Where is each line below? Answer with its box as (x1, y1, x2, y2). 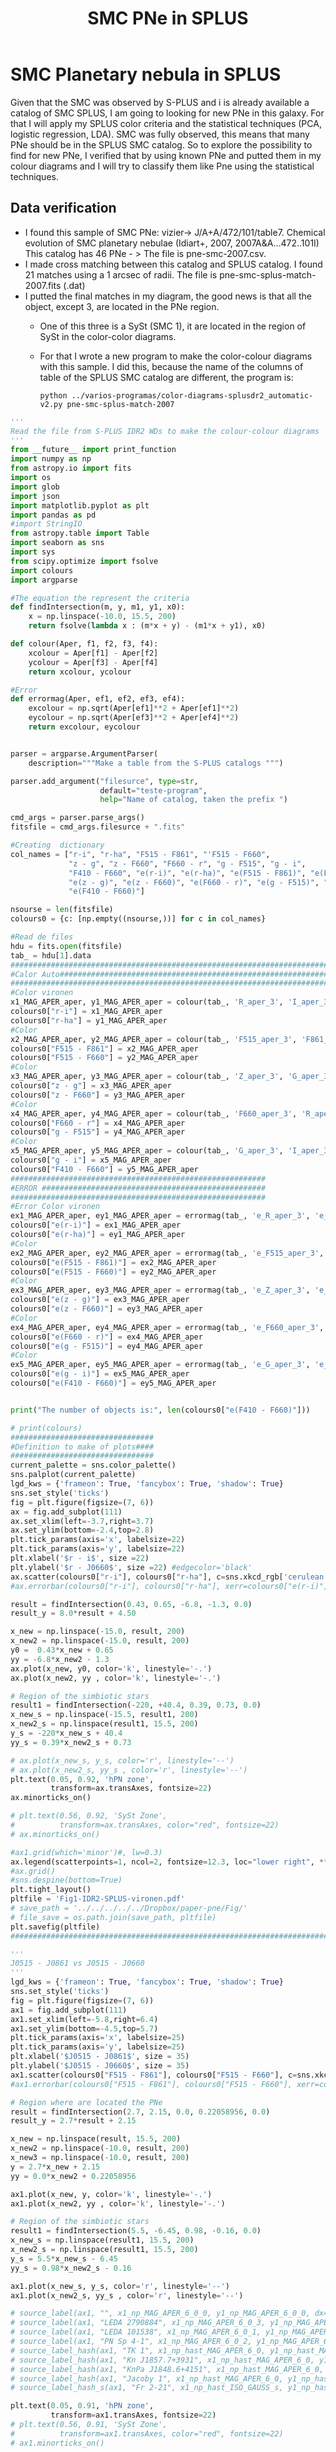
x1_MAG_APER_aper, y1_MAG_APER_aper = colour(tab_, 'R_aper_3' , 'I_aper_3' (10, 997, 333, 1007)
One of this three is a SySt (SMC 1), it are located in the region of (39, 320, 307, 332)
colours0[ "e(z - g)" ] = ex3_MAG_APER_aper (10, 1295, 190, 1305)
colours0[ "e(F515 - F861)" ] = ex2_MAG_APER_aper (10, 1257, 217, 1267)
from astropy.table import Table (10, 528, 150, 539)
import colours (10, 565, 74, 576)
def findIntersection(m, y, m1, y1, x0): (10, 602, 186, 612)
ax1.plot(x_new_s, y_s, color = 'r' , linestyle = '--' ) (10, 2281, 230, 2291)
